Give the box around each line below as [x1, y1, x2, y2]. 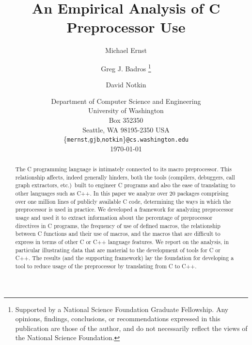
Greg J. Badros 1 [101, 62, 151, 73]
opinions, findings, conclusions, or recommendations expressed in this [15, 313, 220, 324]
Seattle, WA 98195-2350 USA [82, 124, 170, 134]
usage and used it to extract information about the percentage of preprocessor [15, 214, 213, 222]
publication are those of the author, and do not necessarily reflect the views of [15, 323, 248, 333]
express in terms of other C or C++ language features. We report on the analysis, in [15, 238, 229, 246]
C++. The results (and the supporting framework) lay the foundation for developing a [15, 254, 234, 262]
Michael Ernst [105, 45, 147, 55]
